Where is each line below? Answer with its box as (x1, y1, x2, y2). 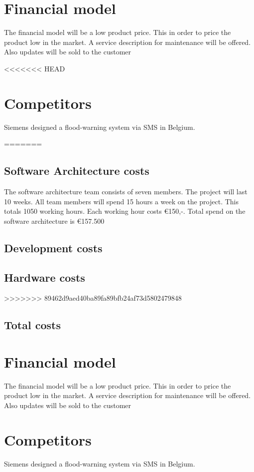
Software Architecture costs (4, 163, 149, 178)
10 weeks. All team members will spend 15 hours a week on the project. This (4, 196, 239, 206)
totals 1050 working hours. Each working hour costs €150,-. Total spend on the (4, 206, 246, 216)
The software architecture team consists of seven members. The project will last (4, 186, 248, 197)
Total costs (4, 317, 61, 333)
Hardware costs (4, 269, 85, 285)
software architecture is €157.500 (4, 215, 105, 226)
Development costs (4, 240, 103, 255)
